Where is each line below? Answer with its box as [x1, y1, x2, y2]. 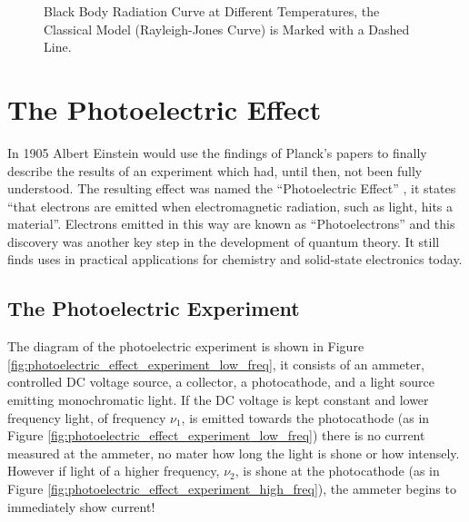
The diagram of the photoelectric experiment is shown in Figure [7, 337, 364, 356]
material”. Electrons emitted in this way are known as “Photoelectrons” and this [7, 214, 455, 233]
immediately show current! [7, 497, 155, 516]
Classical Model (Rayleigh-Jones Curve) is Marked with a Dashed [44, 19, 410, 38]
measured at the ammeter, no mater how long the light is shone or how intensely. [7, 443, 460, 462]
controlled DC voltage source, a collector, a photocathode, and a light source [7, 372, 434, 391]
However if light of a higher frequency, [7, 461, 220, 480]
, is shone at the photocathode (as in [234, 461, 440, 480]
